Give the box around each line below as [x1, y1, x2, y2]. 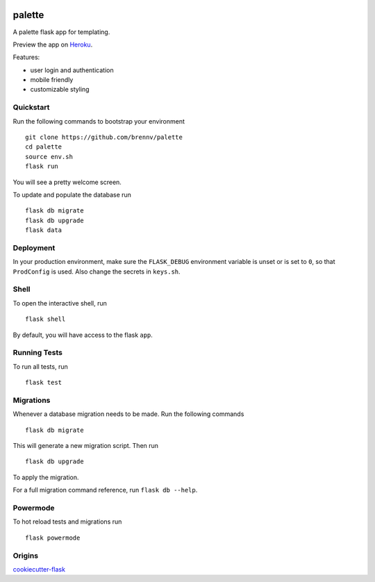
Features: [12, 53, 40, 62]
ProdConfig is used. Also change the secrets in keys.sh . [12, 267, 181, 276]
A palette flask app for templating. [12, 28, 110, 36]
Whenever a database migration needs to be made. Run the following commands [12, 410, 244, 418]
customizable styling [30, 85, 90, 94]
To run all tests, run [12, 362, 69, 371]
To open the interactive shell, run [12, 299, 108, 307]
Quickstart [12, 103, 50, 113]
